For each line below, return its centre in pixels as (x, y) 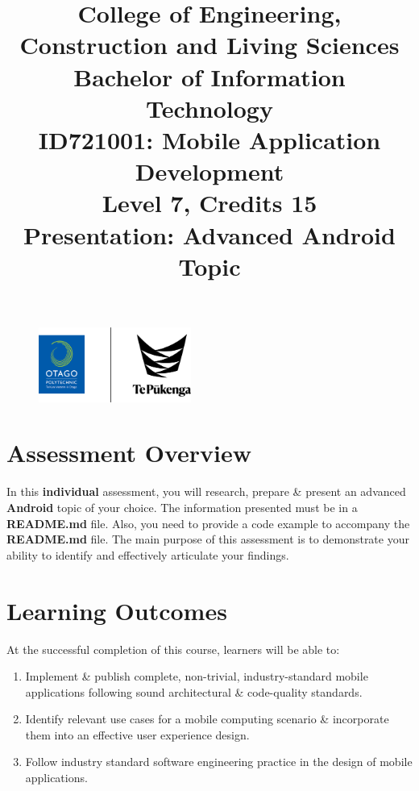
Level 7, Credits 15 (209, 203)
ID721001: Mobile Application (209, 139)
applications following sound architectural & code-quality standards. (194, 691)
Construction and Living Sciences (209, 45)
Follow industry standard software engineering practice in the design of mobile (219, 762)
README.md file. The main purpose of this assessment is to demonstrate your (208, 539)
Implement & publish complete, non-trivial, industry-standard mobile (197, 676)
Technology (209, 108)
